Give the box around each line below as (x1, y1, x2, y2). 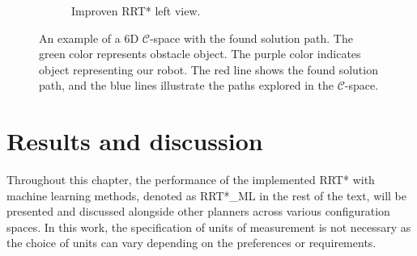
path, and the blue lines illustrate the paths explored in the (39, 77, 334, 94)
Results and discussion (6, 124, 263, 157)
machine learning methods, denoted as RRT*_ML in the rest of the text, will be (6, 187, 406, 204)
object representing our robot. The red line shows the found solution (39, 61, 378, 78)
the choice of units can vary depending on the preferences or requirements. (6, 234, 377, 251)
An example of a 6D (39, 29, 139, 46)
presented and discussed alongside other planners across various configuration (6, 203, 390, 220)
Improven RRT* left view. (71, 2, 201, 19)
